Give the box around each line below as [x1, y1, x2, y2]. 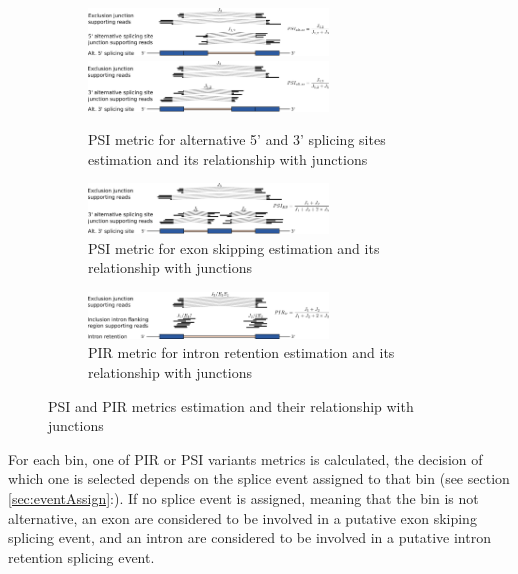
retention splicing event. [8, 546, 155, 567]
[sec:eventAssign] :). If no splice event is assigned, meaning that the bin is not [8, 487, 479, 508]
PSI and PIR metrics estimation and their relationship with [48, 395, 414, 416]
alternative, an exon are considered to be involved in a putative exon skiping [8, 507, 477, 528]
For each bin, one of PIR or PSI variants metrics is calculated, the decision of [8, 448, 483, 469]
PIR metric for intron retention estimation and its [88, 342, 395, 363]
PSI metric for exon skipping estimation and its [88, 237, 380, 258]
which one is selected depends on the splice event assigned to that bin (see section [8, 468, 510, 489]
